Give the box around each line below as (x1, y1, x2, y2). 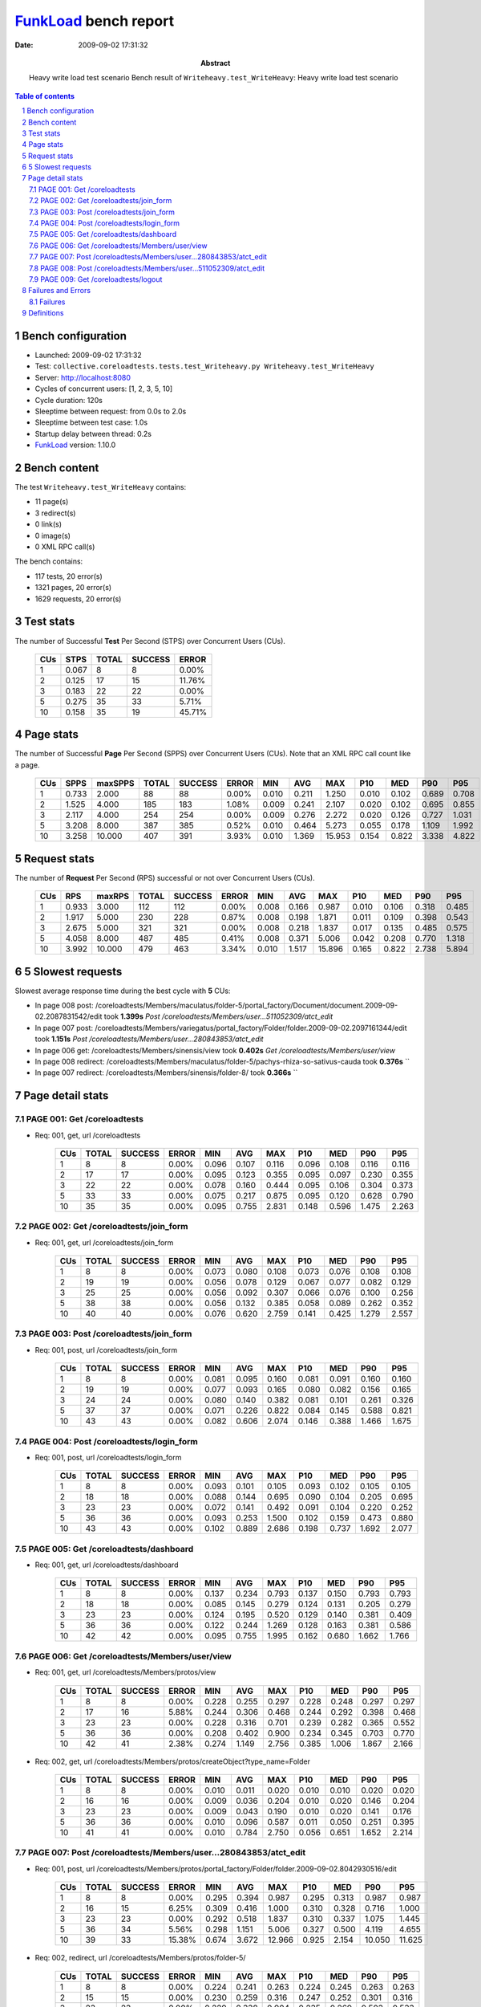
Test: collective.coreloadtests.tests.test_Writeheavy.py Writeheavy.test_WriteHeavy (34, 361, 374, 371)
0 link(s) (34, 519, 63, 529)
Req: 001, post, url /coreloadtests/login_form (34, 1452, 182, 1462)
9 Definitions (22, 308, 64, 318)
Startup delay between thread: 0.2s (34, 429, 152, 438)
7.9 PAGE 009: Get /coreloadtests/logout (29, 274, 163, 284)
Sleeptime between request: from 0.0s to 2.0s (34, 406, 187, 416)
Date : (14, 40, 34, 50)
